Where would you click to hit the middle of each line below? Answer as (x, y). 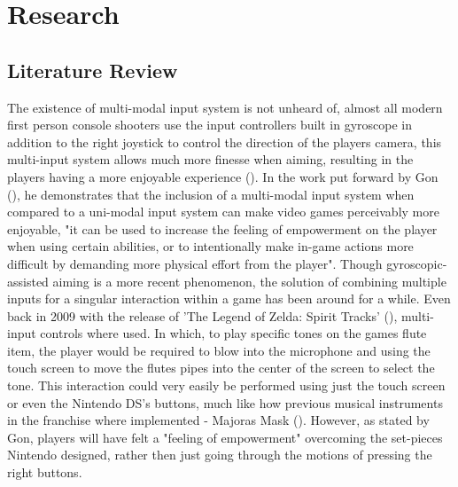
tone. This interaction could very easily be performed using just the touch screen (226, 385)
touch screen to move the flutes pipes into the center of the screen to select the (221, 368)
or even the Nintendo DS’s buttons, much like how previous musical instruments (225, 402)
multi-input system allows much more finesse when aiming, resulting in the (210, 159)
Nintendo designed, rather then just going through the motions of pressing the (220, 455)
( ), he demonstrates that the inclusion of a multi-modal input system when (211, 194)
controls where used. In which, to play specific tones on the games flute (233, 333)
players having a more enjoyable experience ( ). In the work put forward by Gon (223, 176)
